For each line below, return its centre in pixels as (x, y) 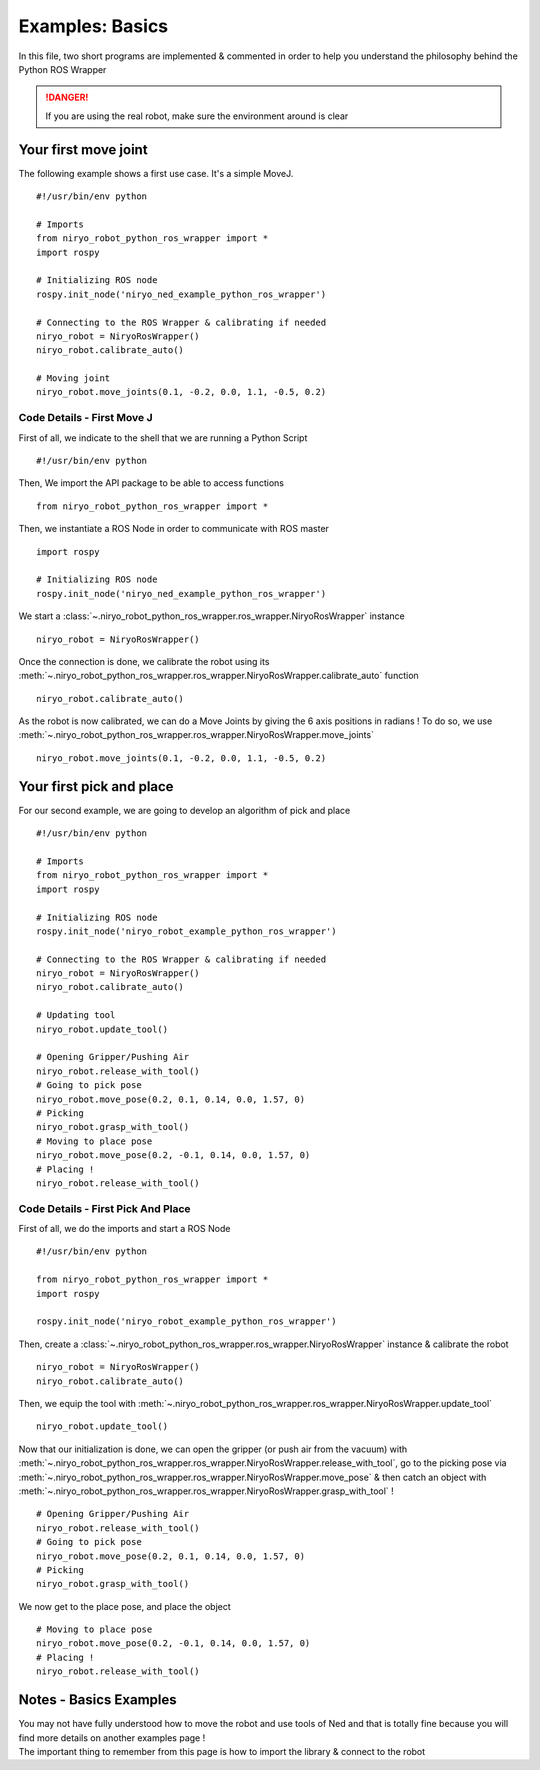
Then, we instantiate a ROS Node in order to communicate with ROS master (174, 529)
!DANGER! (67, 97)
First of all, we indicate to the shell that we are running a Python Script (163, 437)
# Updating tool (76, 1015)
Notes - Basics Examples (97, 1700)
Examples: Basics (93, 26)
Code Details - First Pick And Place (104, 1208)
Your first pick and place (96, 786)
